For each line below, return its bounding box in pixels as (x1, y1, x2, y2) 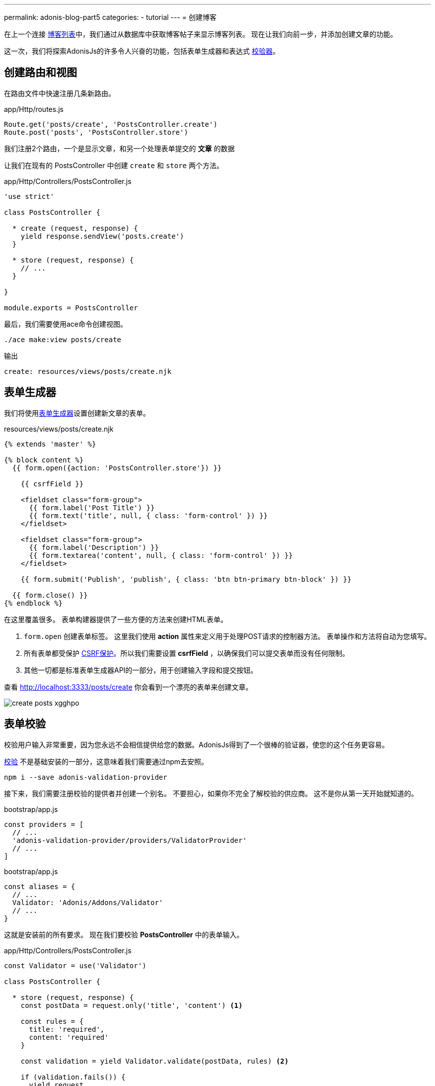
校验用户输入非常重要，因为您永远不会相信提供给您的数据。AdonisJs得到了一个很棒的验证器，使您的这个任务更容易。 (4, 740, 389, 749)
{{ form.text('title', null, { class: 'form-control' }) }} (29, 511, 268, 520)
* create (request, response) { (12, 224, 138, 232)
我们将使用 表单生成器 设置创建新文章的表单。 (4, 408, 150, 417)
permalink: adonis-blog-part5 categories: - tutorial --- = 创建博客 (4, 13, 217, 21)
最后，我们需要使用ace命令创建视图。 (4, 319, 128, 328)
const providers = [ (4, 820, 84, 828)
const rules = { (20, 1017, 84, 1025)
